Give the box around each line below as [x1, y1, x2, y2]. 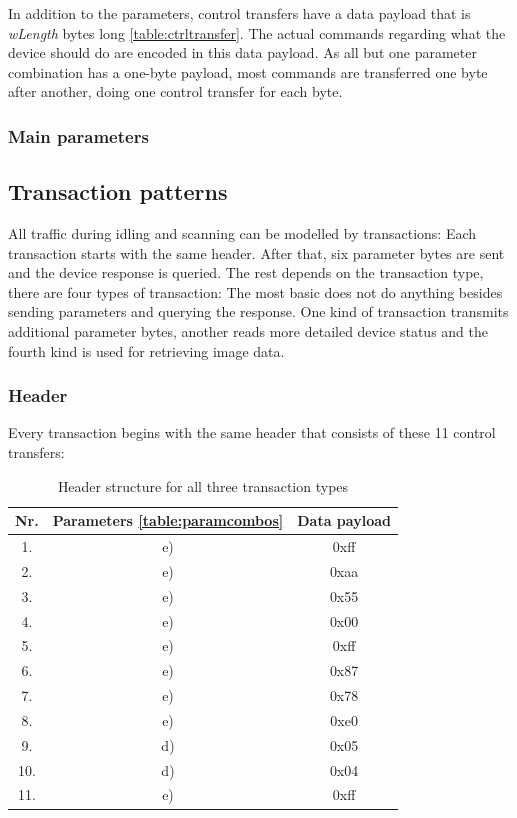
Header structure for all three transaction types [57, 475, 349, 496]
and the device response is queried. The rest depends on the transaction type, [8, 262, 484, 283]
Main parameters [8, 123, 149, 148]
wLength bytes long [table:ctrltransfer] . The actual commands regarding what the [8, 22, 506, 43]
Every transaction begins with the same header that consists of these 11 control [8, 422, 496, 443]
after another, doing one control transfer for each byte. [8, 81, 343, 102]
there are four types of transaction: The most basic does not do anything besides [8, 281, 503, 302]
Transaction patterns [8, 176, 228, 207]
